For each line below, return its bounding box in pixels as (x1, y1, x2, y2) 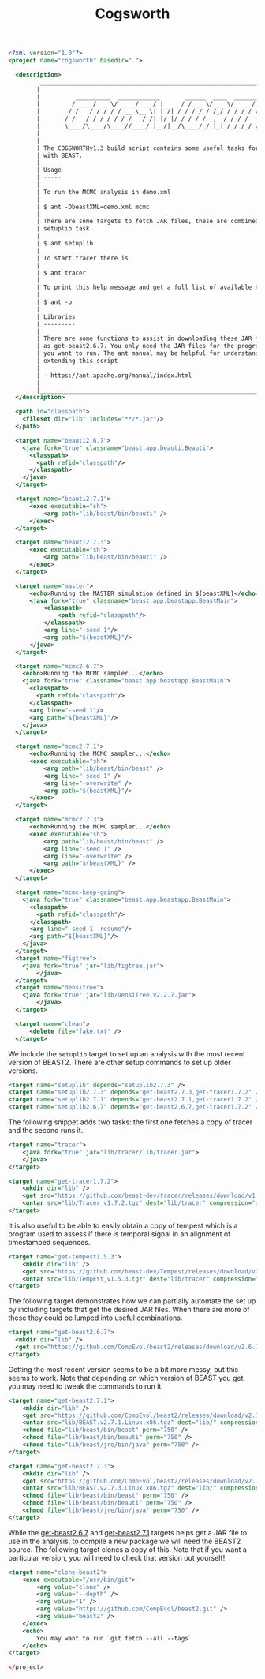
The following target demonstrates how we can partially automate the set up (8, 1296, 256, 1306)
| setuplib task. (36, 225, 93, 233)
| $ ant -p (36, 298, 73, 306)
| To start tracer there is (36, 254, 129, 262)
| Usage (36, 166, 62, 174)
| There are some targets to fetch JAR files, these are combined (36, 218, 259, 226)
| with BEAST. (36, 151, 83, 159)
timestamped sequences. (8, 1237, 91, 1247)
